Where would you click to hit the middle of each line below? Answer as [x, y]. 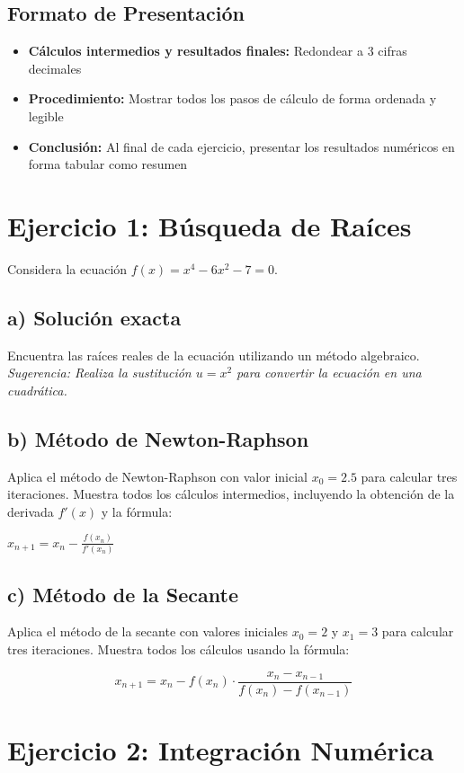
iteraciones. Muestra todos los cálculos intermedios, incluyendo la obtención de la [231, 494]
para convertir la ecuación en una [329, 373]
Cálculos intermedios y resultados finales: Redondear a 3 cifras [218, 51]
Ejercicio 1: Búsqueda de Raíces [210, 225]
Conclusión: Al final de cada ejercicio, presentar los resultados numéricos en [241, 146]
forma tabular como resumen [108, 164]
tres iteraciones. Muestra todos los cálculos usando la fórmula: [178, 649]
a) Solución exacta [94, 317]
